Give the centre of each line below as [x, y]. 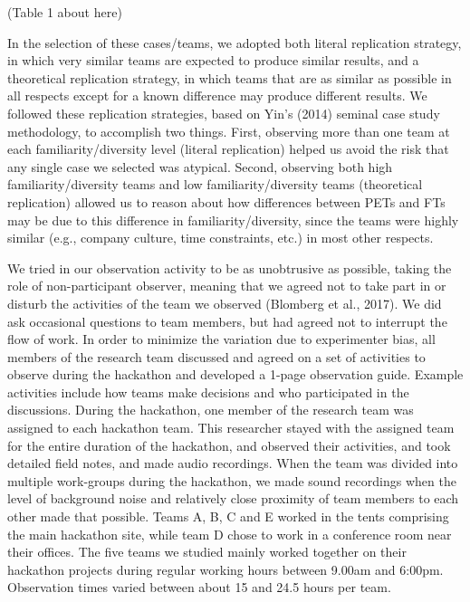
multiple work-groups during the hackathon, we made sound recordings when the [232, 480]
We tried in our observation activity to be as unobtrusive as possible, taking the [230, 268]
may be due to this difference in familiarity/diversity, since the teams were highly [233, 220]
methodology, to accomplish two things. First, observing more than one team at [229, 131]
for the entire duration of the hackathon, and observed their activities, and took [229, 445]
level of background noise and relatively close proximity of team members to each [233, 498]
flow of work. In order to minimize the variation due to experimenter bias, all [221, 339]
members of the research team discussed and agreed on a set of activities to [216, 356]
